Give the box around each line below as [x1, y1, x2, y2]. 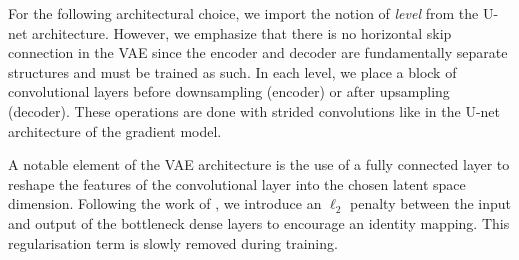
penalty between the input [350, 193, 512, 214]
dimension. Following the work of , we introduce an [8, 193, 322, 214]
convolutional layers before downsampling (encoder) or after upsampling [8, 81, 450, 102]
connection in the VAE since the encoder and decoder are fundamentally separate [8, 42, 508, 63]
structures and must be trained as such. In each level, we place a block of [8, 61, 457, 82]
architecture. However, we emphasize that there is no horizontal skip [32, 22, 452, 43]
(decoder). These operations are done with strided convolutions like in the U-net [8, 100, 501, 121]
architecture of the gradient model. [8, 120, 222, 141]
